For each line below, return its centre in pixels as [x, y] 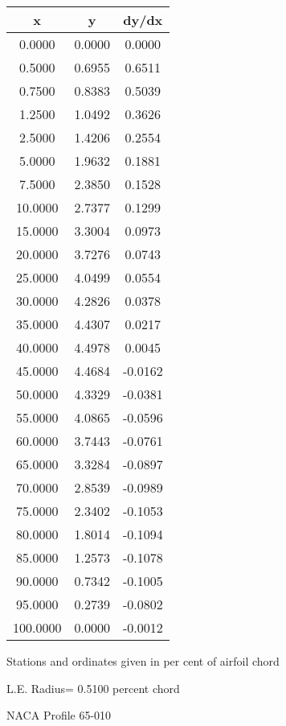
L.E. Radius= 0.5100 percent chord [93, 688]
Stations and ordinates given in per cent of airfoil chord [143, 661]
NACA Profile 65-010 [59, 715]
